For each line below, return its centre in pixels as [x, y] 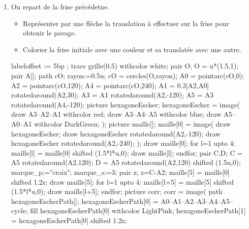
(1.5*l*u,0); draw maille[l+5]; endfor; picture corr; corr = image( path [117, 191]
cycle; [19, 211]
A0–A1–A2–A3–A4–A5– [197, 201]
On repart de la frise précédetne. [60, 6]
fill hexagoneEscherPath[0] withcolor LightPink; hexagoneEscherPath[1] [138, 211]
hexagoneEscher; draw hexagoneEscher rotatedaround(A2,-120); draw [116, 133]
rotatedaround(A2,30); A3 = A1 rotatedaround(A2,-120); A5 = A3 [112, 95]
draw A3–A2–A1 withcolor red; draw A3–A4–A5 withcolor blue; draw [116, 114]
